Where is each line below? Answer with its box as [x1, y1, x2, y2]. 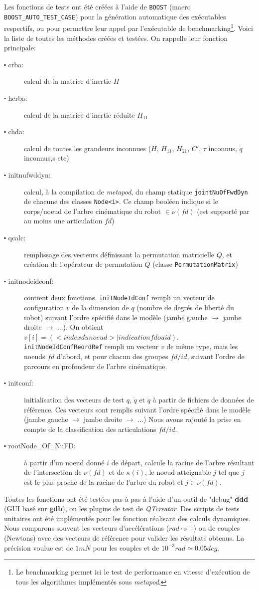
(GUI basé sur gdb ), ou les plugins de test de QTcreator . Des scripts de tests [4, 503, 240, 514]
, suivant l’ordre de [187, 351, 245, 362]
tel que [218, 467, 240, 477]
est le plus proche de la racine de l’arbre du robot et [24, 477, 183, 487]
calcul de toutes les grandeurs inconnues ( [24, 143, 151, 153]
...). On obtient [57, 322, 104, 332]
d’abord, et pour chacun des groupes [56, 351, 168, 362]
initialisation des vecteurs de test [24, 394, 124, 404]
